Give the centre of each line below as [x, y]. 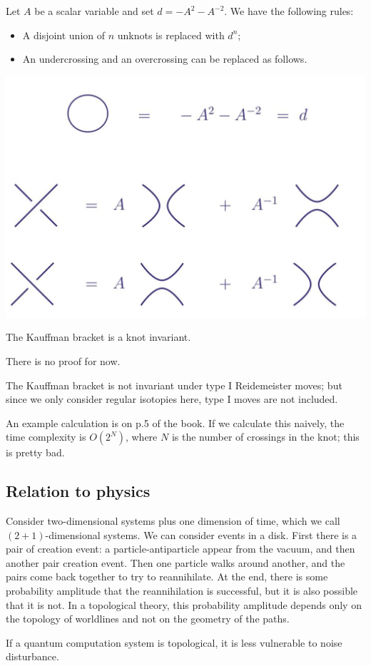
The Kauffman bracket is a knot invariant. [98, 337]
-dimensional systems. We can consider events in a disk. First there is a [201, 534]
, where [141, 437]
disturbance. [32, 656]
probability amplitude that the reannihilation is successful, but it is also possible [182, 591]
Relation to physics [78, 491]
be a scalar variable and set [94, 11]
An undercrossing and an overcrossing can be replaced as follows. [165, 59]
